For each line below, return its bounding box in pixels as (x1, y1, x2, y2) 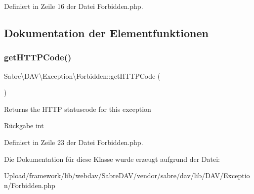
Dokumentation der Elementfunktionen (4, 25, 209, 40)
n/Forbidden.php (4, 180, 55, 190)
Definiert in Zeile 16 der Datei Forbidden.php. (4, 1, 143, 11)
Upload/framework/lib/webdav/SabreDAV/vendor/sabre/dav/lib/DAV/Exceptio (4, 170, 250, 181)
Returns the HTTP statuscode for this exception (4, 103, 151, 114)
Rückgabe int (4, 120, 44, 131)
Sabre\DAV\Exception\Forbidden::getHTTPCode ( (4, 70, 161, 81)
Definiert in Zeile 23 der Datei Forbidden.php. (4, 137, 143, 147)
